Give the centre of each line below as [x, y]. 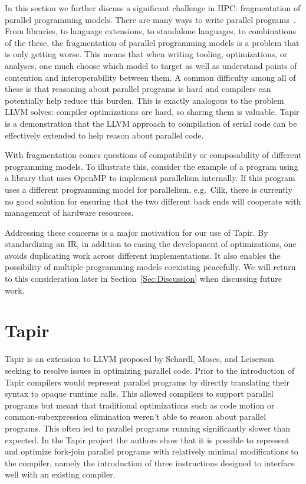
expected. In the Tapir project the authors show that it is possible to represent [147, 439]
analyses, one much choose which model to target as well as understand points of [151, 65]
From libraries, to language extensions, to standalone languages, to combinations [150, 31]
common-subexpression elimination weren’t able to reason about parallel [136, 416]
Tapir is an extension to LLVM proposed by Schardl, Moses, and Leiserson [139, 359]
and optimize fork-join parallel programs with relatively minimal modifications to [152, 451]
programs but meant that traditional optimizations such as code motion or [140, 405]
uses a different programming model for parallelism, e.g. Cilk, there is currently [149, 189]
